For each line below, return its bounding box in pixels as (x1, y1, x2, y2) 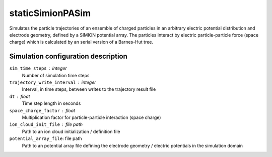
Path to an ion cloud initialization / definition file (22, 128, 120, 134)
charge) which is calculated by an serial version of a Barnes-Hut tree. (9, 39, 154, 45)
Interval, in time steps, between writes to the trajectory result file (22, 86, 156, 92)
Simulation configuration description (9, 52, 128, 61)
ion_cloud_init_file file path (9, 121, 83, 127)
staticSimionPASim (9, 8, 91, 19)
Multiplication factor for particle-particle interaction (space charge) (22, 114, 161, 120)
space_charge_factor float (9, 107, 76, 113)
